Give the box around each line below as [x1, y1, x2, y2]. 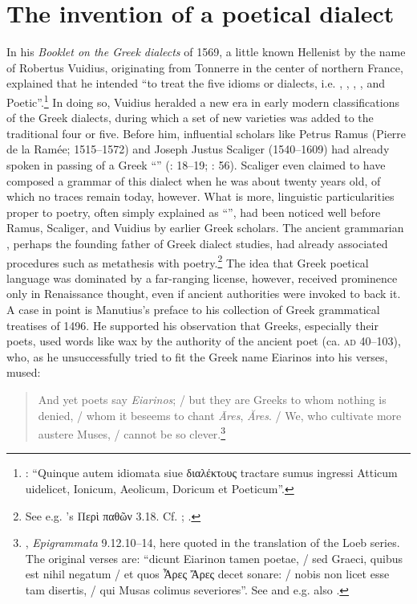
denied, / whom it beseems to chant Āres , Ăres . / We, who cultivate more [38, 406, 402, 423]
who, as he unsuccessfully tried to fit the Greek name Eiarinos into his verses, [6, 348, 388, 365]
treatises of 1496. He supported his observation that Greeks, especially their [6, 316, 379, 333]
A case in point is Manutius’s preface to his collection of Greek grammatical [6, 300, 380, 317]
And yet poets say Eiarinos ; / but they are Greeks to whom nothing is [38, 390, 387, 407]
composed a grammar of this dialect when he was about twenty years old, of [6, 172, 381, 189]
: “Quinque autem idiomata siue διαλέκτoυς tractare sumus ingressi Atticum [25, 464, 398, 481]
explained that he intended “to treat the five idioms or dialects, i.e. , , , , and [6, 75, 385, 92]
